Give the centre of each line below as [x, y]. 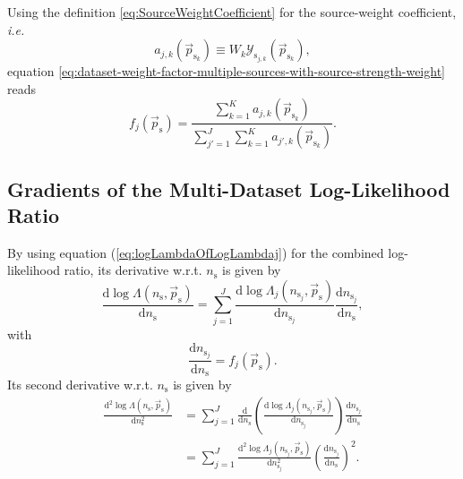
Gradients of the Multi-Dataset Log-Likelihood [229, 188]
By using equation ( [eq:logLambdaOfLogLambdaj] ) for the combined [196, 252]
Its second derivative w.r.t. [80, 384]
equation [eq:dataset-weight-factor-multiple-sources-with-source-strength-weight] [226, 71]
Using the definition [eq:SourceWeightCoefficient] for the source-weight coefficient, [232, 12]
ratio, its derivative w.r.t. [133, 270]
